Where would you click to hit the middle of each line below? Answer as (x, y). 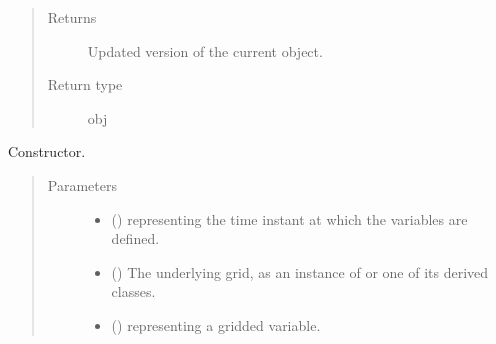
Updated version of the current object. (205, 50)
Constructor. (47, 151)
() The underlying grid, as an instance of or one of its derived (300, 271)
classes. (133, 291)
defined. (135, 238)
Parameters (82, 184)
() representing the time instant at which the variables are (289, 218)
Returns (72, 17)
